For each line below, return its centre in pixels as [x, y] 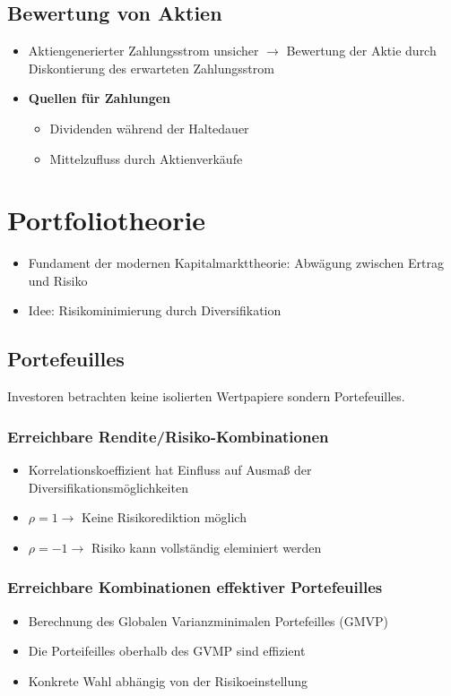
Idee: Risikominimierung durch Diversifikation [155, 310]
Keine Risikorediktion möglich [164, 517]
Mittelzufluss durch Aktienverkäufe [146, 158]
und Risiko [58, 280]
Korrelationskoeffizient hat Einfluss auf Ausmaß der [170, 470]
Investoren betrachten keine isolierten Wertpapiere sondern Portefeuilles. [206, 396]
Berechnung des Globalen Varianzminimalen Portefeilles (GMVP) [208, 620]
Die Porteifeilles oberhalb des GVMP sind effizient [167, 651]
